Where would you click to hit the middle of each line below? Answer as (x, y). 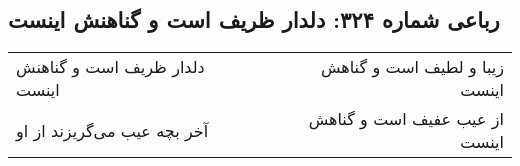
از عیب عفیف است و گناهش (406, 119)
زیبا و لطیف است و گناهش (412, 67)
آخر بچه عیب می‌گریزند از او (112, 130)
